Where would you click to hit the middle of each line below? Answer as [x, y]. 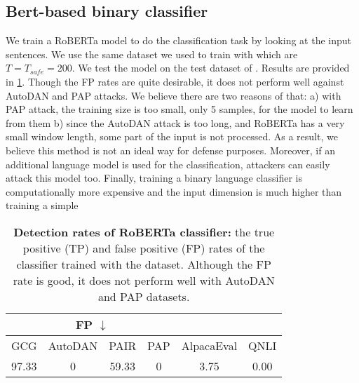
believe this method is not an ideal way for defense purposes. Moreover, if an [170, 150]
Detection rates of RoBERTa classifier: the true [144, 231]
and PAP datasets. [144, 296]
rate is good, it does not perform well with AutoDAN [144, 280]
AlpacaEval [209, 345]
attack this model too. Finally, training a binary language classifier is [154, 178]
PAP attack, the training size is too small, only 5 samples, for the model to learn [179, 109]
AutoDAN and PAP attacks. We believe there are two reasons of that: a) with [174, 95]
